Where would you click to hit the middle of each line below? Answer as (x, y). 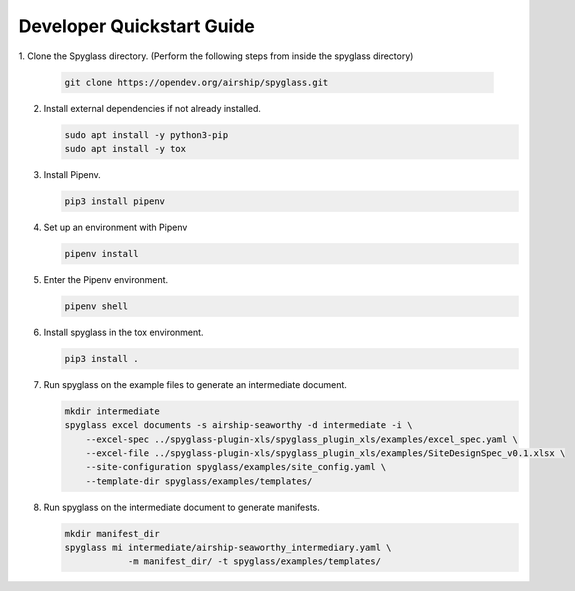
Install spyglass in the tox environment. (123, 332)
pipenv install (101, 253)
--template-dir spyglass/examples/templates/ (199, 481)
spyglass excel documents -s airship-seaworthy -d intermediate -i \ (238, 425)
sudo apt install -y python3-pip (146, 134)
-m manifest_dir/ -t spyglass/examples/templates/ (254, 561)
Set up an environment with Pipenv (115, 227)
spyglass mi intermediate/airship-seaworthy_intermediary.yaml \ (228, 548)
